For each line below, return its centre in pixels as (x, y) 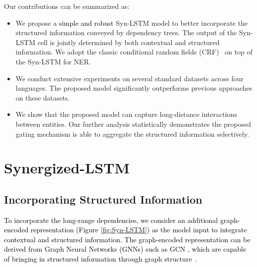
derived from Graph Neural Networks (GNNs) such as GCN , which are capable (125, 249)
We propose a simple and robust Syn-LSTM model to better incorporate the (131, 23)
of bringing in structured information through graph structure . (101, 259)
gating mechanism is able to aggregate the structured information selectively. (132, 133)
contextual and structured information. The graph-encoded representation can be (127, 239)
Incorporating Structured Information (103, 199)
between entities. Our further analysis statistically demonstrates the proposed (133, 124)
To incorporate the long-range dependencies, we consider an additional (111, 220)
